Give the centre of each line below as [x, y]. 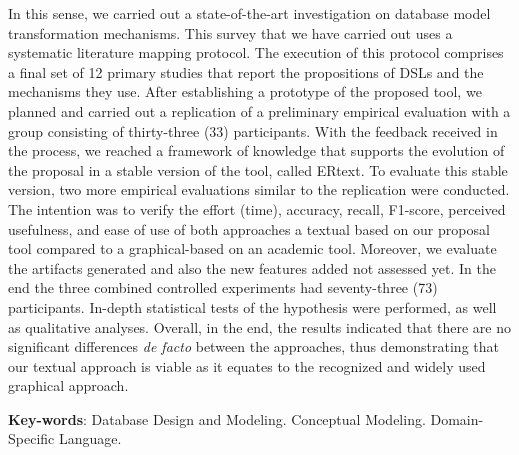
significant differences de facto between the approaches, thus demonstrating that [253, 346]
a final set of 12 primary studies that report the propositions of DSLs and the [246, 71]
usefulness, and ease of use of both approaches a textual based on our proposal [249, 228]
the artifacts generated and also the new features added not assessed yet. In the [252, 267]
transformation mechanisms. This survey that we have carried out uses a [230, 32]
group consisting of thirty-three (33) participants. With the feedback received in [253, 130]
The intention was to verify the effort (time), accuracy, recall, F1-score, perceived [257, 208]
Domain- [457, 418]
